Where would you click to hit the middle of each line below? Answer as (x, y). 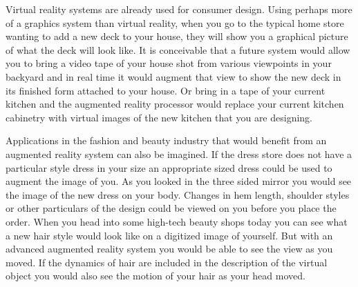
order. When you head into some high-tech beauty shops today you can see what (177, 221)
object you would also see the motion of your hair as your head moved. (156, 276)
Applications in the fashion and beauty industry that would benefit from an (166, 140)
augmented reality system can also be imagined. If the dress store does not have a (179, 154)
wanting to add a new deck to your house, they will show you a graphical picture (177, 36)
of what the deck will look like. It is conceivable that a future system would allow (178, 49)
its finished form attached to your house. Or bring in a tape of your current (166, 90)
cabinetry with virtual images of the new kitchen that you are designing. (159, 117)
